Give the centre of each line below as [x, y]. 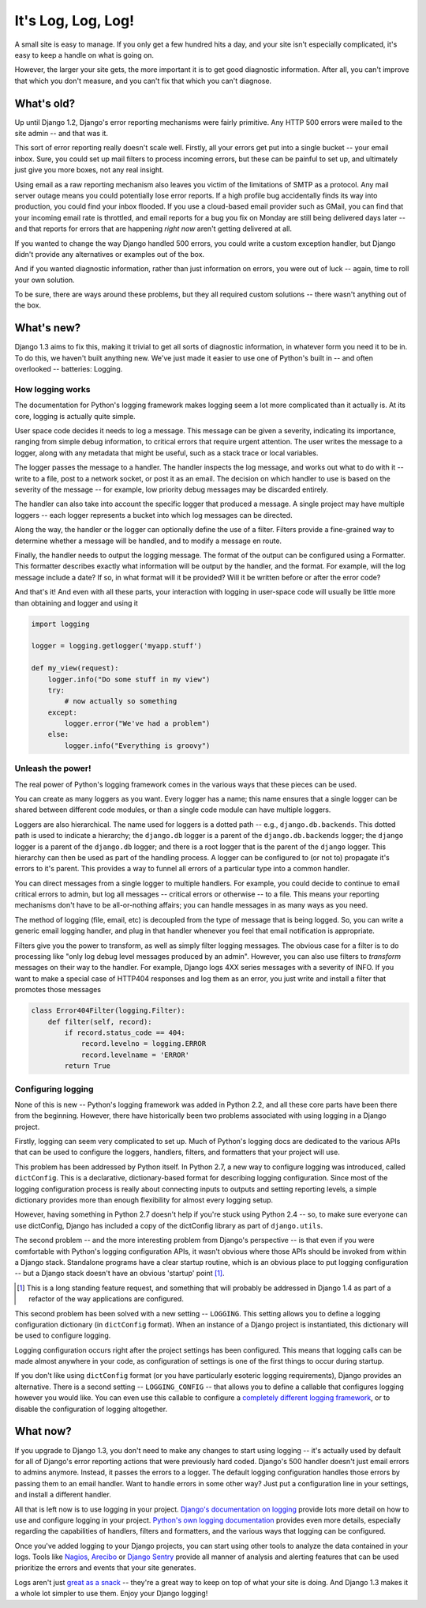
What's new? [48, 328]
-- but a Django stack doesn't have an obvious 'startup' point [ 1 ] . [120, 1274]
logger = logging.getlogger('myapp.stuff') [117, 646]
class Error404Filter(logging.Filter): [108, 1011]
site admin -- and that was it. [61, 134]
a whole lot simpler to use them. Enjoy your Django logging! [111, 1594]
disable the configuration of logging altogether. [91, 1409]
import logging [60, 624]
